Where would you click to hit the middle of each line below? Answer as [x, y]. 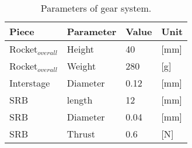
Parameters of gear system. [96, 8]
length [80, 100]
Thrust [81, 134]
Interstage [30, 83]
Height [81, 49]
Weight [81, 66]
